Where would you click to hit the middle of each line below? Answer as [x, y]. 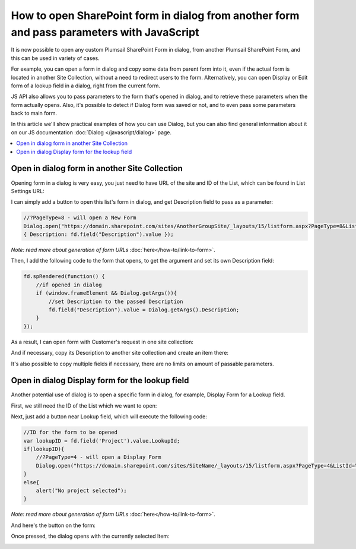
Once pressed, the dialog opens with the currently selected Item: [90, 536]
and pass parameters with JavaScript [105, 32]
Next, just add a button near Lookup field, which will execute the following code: [109, 417]
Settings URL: [28, 191]
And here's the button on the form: [53, 525]
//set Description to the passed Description [116, 301]
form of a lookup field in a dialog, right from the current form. [85, 86]
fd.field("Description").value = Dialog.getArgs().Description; [144, 310]
